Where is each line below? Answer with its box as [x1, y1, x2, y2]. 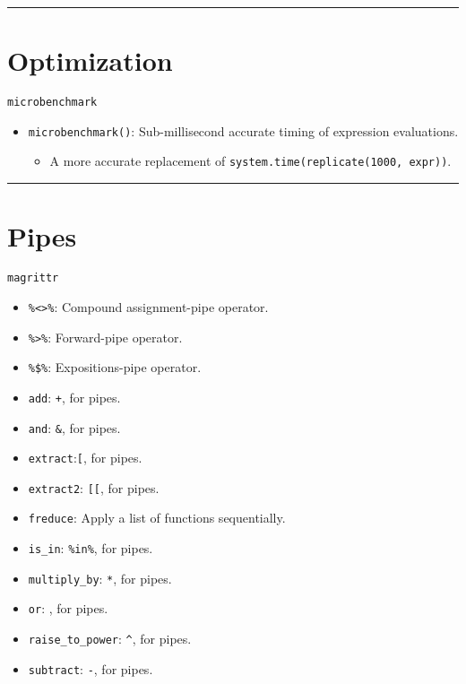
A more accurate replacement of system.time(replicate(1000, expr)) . [49, 152, 452, 170]
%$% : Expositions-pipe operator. [28, 358, 202, 377]
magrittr [7, 272, 59, 285]
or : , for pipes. [28, 599, 108, 618]
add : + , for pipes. [28, 387, 121, 406]
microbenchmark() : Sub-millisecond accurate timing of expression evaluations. [28, 121, 459, 140]
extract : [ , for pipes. [28, 448, 142, 467]
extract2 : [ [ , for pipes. [28, 478, 160, 497]
